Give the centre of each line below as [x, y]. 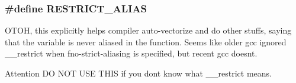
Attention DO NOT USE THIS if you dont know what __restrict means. [138, 73]
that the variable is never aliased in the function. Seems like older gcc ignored [146, 41]
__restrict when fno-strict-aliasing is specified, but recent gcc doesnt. [131, 53]
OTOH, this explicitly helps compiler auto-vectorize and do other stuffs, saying [148, 30]
